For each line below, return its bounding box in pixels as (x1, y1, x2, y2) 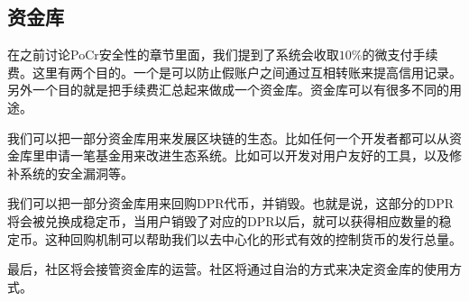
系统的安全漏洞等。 (19, 163, 133, 182)
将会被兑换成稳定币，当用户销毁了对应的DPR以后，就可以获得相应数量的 (7, 211, 439, 230)
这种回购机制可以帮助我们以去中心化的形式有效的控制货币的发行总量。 (44, 229, 462, 248)
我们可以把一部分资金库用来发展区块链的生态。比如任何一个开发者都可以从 (7, 128, 449, 147)
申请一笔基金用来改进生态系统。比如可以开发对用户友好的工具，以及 (44, 146, 449, 165)
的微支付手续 (362, 45, 438, 64)
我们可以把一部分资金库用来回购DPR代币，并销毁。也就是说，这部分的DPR (7, 194, 455, 213)
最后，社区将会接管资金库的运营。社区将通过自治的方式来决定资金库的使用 (7, 260, 449, 278)
